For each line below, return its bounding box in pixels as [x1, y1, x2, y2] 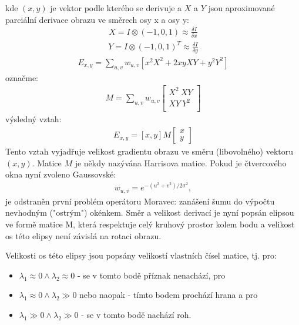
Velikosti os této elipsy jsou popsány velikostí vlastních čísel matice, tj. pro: [5, 249, 277, 262]
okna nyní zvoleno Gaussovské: [5, 168, 116, 180]
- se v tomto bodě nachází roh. [81, 309, 192, 321]
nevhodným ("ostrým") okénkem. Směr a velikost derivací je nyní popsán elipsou [5, 206, 294, 219]
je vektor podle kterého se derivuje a [50, 2, 182, 14]
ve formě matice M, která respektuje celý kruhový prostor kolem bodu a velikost [5, 218, 295, 230]
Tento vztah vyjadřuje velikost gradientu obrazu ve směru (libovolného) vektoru [5, 145, 293, 158]
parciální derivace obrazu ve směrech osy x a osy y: [5, 13, 190, 25]
